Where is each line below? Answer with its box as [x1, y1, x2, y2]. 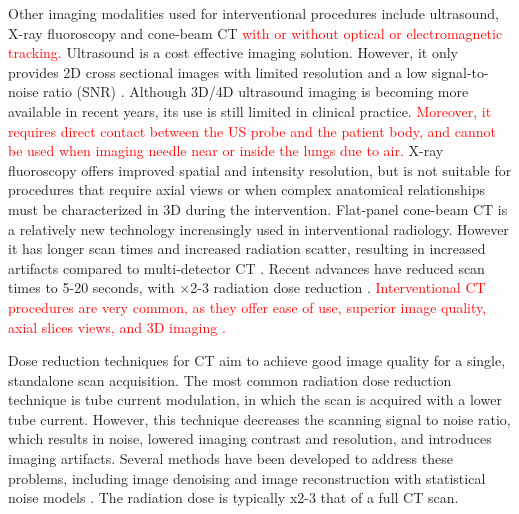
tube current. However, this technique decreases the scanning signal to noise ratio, [8, 408, 511, 429]
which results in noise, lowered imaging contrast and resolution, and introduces [8, 428, 492, 449]
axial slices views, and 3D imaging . [8, 316, 226, 337]
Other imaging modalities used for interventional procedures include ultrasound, [8, 3, 499, 23]
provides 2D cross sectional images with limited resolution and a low [8, 61, 428, 82]
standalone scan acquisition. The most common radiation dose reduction [8, 369, 452, 390]
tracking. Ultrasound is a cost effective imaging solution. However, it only [8, 42, 458, 63]
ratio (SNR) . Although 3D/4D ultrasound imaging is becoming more [43, 81, 469, 102]
